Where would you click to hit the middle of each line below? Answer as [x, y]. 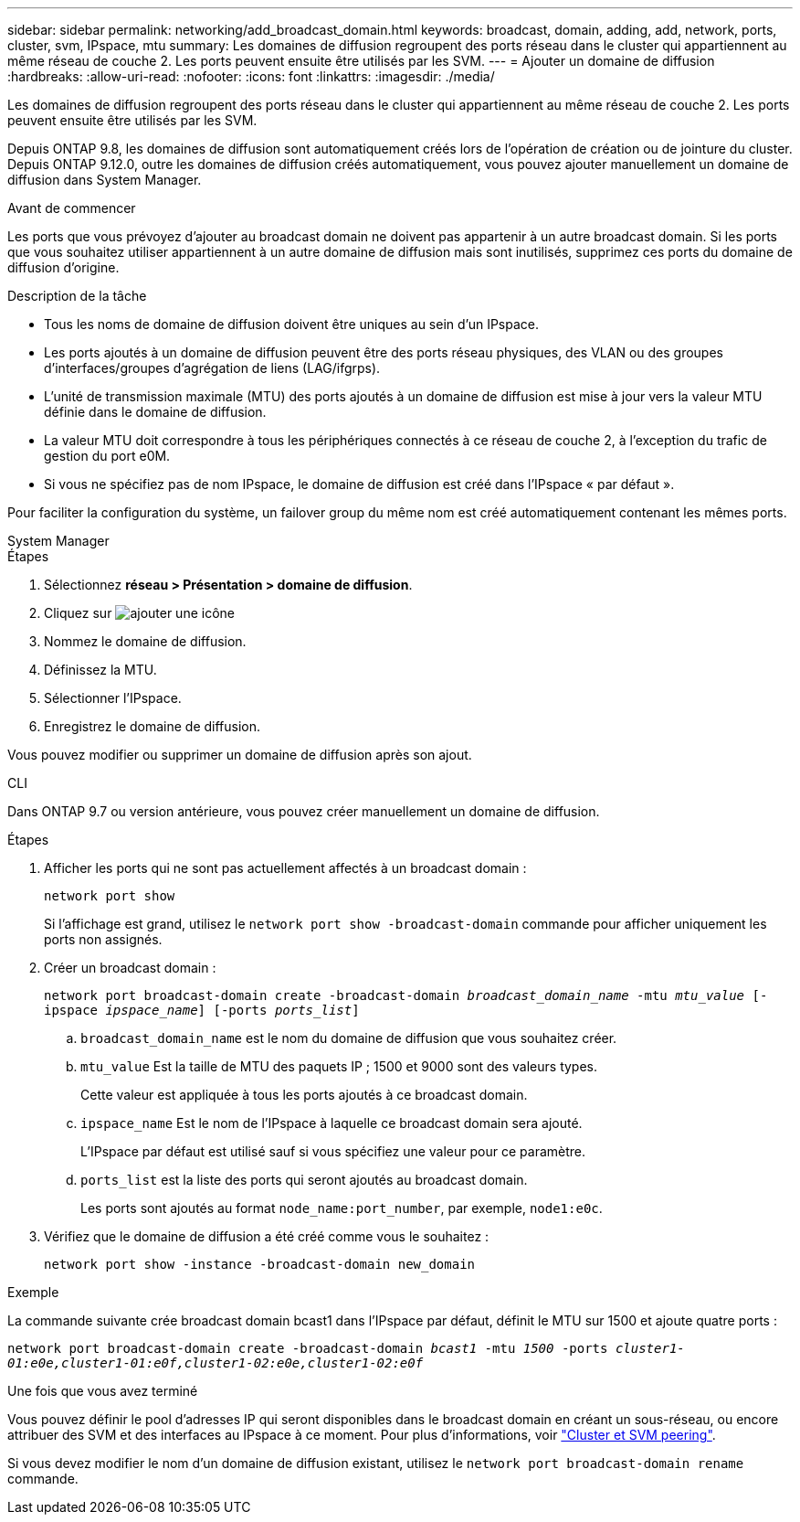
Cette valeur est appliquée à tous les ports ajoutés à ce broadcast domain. [304, 1095]
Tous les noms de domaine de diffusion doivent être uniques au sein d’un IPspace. [292, 324]
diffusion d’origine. [63, 267]
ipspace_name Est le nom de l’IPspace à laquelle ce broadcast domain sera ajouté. [332, 1123]
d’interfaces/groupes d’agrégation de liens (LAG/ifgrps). [212, 368]
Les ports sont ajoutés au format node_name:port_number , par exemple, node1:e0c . [342, 1208]
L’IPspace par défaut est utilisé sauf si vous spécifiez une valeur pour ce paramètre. [333, 1151]
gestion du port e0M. [107, 456]
